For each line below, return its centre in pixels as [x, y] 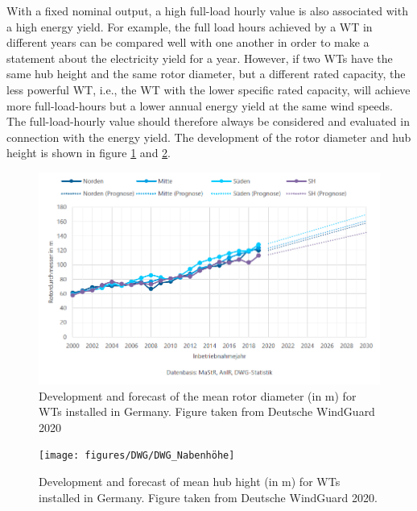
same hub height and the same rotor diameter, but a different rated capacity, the [206, 74]
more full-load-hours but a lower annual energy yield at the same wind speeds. [200, 105]
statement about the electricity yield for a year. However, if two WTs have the [200, 58]
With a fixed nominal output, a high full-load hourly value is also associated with [207, 10]
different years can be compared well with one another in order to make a [188, 42]
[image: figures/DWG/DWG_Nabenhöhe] [137, 456]
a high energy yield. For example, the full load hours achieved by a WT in [190, 26]
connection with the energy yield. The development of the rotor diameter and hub [209, 137]
